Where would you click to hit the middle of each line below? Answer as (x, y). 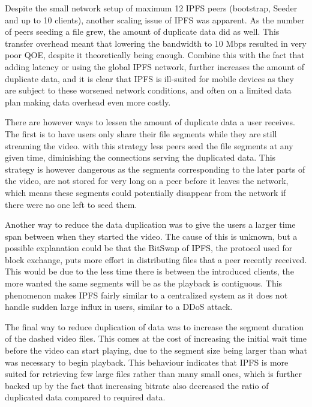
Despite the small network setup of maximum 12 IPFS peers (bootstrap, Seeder (151, 8)
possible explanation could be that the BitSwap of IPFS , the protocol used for (149, 248)
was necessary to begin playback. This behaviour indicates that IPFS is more (147, 362)
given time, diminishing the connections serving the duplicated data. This (140, 157)
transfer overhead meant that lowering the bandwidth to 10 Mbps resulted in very (156, 43)
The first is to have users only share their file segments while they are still (141, 133)
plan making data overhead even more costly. (88, 102)
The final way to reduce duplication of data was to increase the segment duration (154, 326)
